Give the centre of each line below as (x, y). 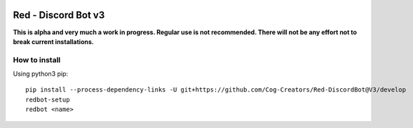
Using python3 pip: (41, 74)
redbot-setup (48, 99)
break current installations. (53, 41)
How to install (37, 59)
